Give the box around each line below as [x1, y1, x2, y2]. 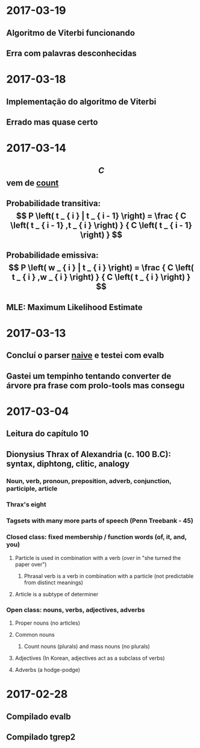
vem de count [6, 178, 59, 188]
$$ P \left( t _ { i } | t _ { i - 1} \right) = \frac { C [16, 210, 187, 221]
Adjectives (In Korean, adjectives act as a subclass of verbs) [14, 654, 165, 662]
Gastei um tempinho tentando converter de [6, 371, 172, 381]
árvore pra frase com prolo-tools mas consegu [6, 380, 185, 391]
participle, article [6, 484, 58, 493]
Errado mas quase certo [6, 117, 98, 127]
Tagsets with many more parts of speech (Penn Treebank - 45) [6, 516, 194, 525]
